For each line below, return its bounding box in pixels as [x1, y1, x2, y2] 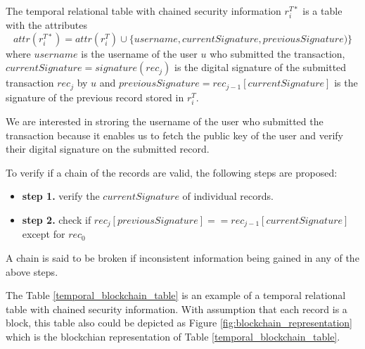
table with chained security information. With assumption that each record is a [6, 301, 347, 316]
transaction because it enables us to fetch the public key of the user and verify [6, 127, 343, 142]
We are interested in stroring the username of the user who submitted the [6, 113, 324, 128]
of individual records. [182, 189, 274, 203]
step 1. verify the [22, 189, 100, 203]
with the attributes [6, 18, 88, 32]
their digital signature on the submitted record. [6, 141, 210, 156]
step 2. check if [22, 212, 91, 227]
